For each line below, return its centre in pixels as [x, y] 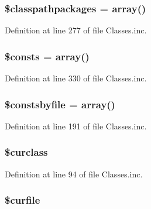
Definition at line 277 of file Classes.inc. [76, 30]
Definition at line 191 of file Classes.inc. [76, 126]
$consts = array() [47, 56]
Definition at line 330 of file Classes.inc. [76, 78]
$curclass [26, 152]
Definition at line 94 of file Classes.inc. [74, 174]
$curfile [23, 200]
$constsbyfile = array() [60, 104]
